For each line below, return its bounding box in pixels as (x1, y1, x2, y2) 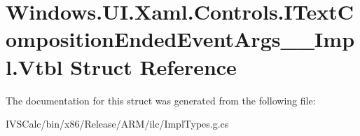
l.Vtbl (6, 52, 63, 81)
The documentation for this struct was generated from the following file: (6, 93, 316, 107)
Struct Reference (70, 52, 237, 81)
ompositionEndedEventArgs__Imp (6, 25, 355, 53)
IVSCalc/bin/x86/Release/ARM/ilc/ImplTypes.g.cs (6, 116, 229, 131)
